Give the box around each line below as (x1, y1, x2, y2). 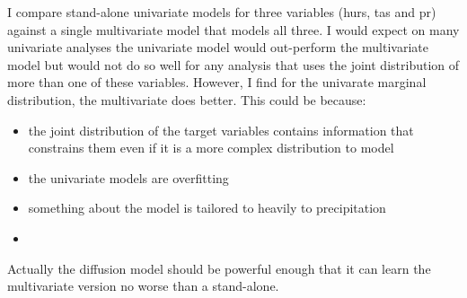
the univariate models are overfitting (28, 168, 229, 187)
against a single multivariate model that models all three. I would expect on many (7, 20, 460, 39)
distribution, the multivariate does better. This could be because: (7, 90, 366, 109)
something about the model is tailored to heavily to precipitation (28, 198, 386, 217)
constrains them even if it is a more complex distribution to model (28, 138, 394, 157)
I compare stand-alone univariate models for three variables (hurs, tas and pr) (7, 3, 436, 21)
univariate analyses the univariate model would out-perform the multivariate (7, 38, 428, 57)
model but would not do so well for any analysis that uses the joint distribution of (7, 55, 460, 74)
